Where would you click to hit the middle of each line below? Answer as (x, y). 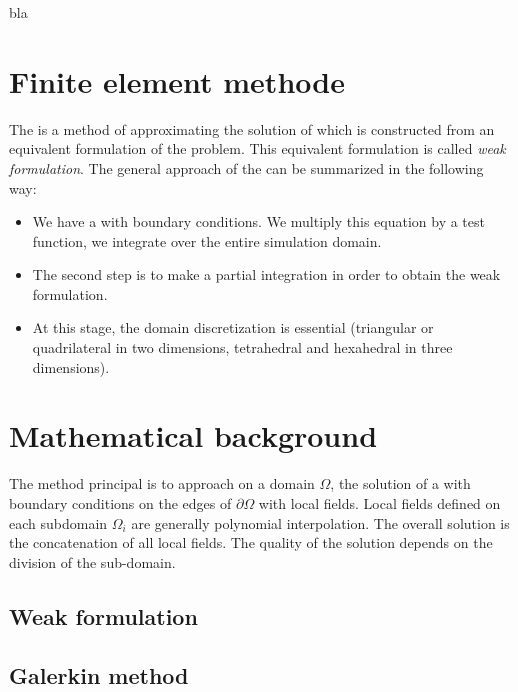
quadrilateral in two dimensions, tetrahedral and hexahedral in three (242, 347)
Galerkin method (99, 674)
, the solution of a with (400, 483)
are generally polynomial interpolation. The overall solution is (320, 522)
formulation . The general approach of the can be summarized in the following (246, 167)
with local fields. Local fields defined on (379, 502)
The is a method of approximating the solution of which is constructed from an (252, 128)
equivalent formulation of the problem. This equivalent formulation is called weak (257, 148)
